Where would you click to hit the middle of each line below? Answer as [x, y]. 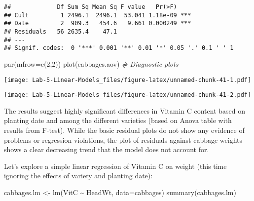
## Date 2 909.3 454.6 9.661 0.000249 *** [98, 23]
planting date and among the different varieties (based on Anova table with [118, 120]
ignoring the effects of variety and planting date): [78, 176]
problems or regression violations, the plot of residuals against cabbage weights [123, 140]
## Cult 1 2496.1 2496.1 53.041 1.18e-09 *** [98, 15]
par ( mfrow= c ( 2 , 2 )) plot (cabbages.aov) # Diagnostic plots [91, 63]
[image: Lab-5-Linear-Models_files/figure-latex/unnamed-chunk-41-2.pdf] [128, 95]
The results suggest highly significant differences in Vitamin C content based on [125, 110]
